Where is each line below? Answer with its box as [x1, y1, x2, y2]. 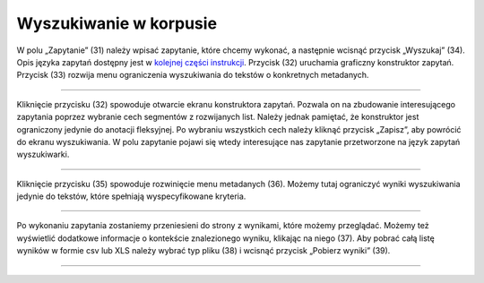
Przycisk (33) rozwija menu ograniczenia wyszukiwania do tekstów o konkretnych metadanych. [16, 70, 369, 81]
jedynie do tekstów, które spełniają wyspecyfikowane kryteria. [16, 191, 246, 202]
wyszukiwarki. [16, 149, 70, 160]
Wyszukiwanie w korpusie [16, 13, 218, 33]
